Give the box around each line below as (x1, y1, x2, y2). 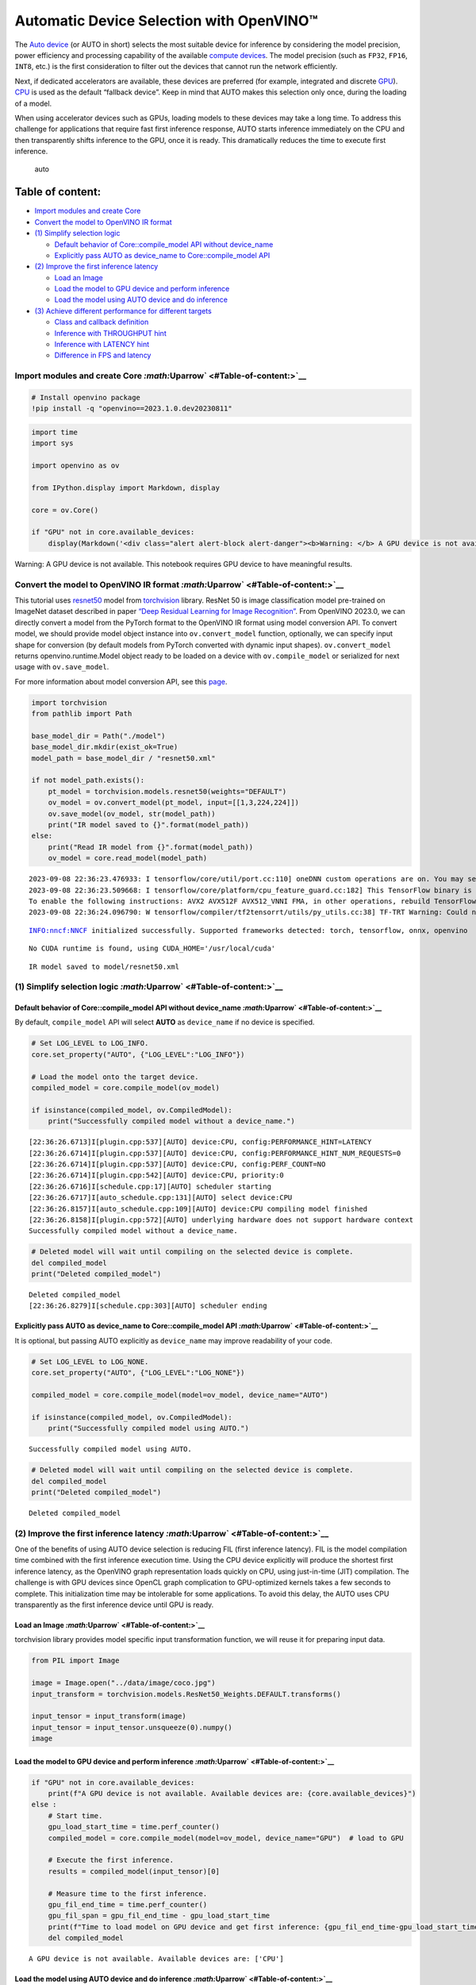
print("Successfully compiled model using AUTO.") (48, 1424, 249, 1433)
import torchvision (31, 698, 107, 707)
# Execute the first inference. (48, 1856, 175, 1865)
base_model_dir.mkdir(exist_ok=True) (31, 742, 178, 752)
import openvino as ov (31, 461, 120, 470)
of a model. (14, 98, 52, 108)
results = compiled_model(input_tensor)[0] (48, 1867, 220, 1875)
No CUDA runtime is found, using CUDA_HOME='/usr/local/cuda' (29, 944, 276, 953)
